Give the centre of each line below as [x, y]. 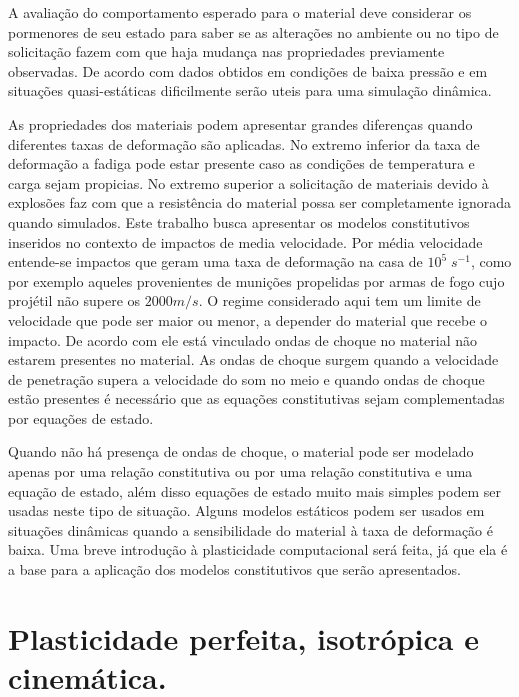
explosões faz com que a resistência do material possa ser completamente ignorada [260, 202]
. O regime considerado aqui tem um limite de [339, 300]
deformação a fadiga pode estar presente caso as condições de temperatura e [241, 163]
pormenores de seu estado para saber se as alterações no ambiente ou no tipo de [253, 31]
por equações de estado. [81, 417]
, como [491, 261]
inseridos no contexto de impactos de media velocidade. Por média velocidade [245, 241]
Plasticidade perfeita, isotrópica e [243, 637]
